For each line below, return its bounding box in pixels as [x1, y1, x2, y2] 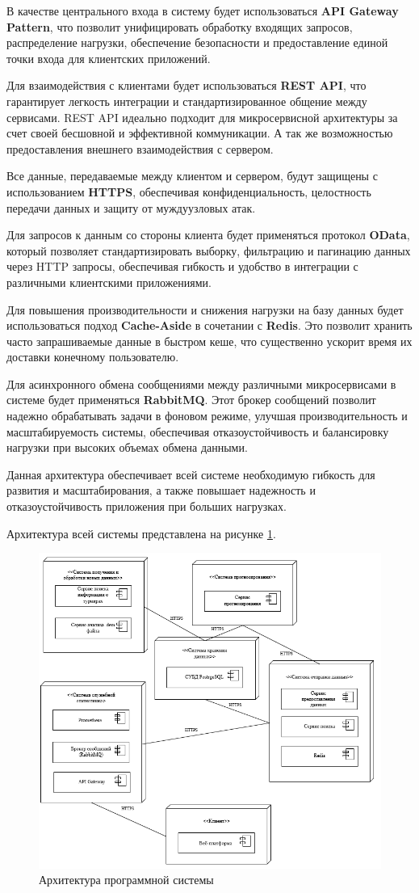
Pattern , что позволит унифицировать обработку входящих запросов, [6, 18, 353, 35]
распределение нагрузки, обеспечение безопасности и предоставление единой [6, 34, 388, 51]
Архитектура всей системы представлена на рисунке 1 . [6, 524, 276, 541]
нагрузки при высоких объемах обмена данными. [6, 439, 248, 456]
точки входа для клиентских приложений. [6, 49, 211, 66]
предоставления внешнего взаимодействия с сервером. [6, 140, 274, 157]
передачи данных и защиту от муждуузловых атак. [6, 199, 256, 216]
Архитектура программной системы [39, 871, 214, 888]
